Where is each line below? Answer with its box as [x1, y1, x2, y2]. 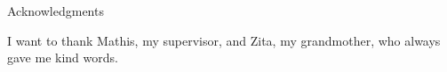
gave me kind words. [7, 48, 118, 67]
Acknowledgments [7, 2, 104, 19]
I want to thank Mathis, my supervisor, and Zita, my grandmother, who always [7, 31, 441, 49]
